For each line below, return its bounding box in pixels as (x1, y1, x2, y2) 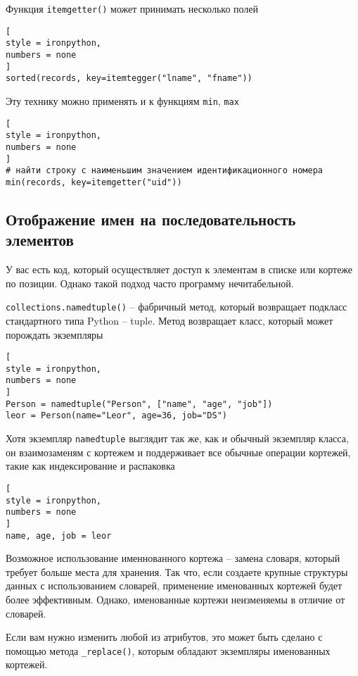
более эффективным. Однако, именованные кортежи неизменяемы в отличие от (6, 592, 345, 606)
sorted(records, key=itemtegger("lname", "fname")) (6, 73, 252, 84)
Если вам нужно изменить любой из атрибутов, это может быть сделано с (6, 630, 323, 644)
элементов (6, 229, 74, 251)
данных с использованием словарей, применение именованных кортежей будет (6, 578, 343, 593)
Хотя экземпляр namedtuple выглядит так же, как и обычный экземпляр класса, (6, 431, 349, 446)
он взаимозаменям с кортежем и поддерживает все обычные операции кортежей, (6, 444, 351, 459)
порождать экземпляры (6, 327, 103, 342)
